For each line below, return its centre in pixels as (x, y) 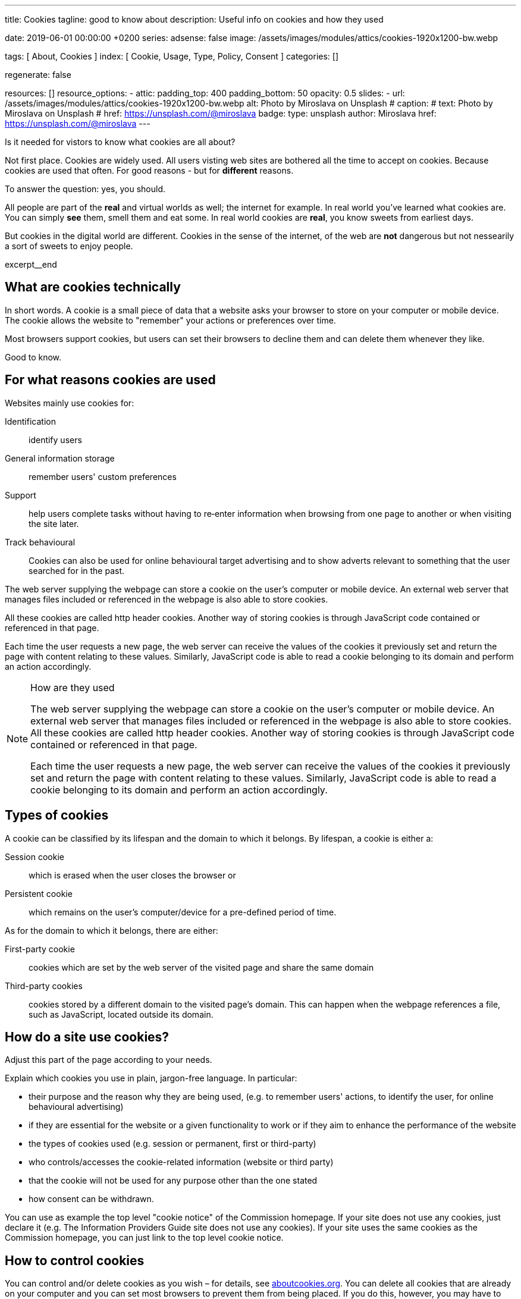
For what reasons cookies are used (110, 380)
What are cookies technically (93, 287)
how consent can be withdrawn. (91, 1199)
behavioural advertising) (76, 1107)
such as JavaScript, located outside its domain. (121, 1014)
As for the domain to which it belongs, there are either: (112, 930)
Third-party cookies (44, 986)
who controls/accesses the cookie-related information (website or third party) (181, 1162)
